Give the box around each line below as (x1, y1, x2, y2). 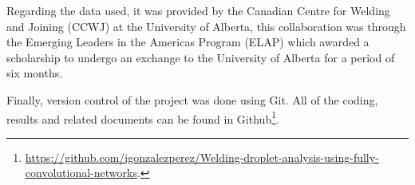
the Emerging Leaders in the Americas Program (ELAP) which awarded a (6, 33, 370, 50)
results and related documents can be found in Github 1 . (6, 108, 279, 127)
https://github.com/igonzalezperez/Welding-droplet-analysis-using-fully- (25, 148, 379, 165)
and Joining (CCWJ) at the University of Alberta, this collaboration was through (6, 18, 406, 34)
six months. (6, 65, 63, 81)
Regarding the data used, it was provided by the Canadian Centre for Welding (6, 2, 390, 18)
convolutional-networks (25, 164, 137, 181)
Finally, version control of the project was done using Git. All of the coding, (6, 91, 378, 108)
